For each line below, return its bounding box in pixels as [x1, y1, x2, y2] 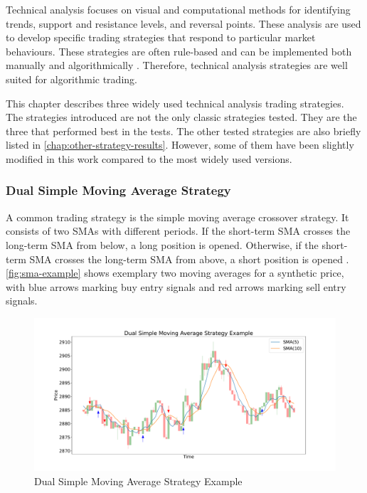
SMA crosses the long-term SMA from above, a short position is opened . [29, 251, 349, 266]
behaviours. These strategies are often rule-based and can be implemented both [6, 43, 352, 58]
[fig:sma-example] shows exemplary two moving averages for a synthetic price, [6, 265, 344, 280]
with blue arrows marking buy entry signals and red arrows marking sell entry [6, 279, 346, 294]
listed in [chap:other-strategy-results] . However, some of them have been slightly [6, 137, 354, 152]
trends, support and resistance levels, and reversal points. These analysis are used [6, 16, 361, 31]
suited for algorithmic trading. [6, 71, 137, 86]
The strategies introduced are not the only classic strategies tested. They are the [6, 110, 357, 124]
